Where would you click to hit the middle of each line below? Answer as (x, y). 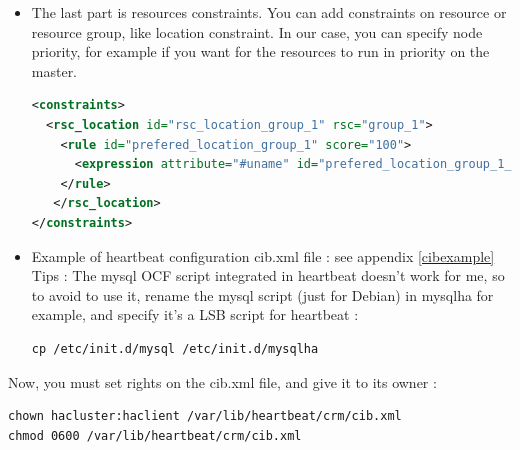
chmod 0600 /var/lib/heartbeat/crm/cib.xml (155, 435)
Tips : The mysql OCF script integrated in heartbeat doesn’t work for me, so (268, 275)
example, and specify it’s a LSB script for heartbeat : (195, 314)
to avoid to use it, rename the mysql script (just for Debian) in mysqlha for (262, 294)
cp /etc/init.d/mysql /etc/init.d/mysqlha (175, 348)
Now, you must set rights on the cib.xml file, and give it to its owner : (222, 381)
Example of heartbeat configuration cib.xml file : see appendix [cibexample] (263, 255)
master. (54, 70)
